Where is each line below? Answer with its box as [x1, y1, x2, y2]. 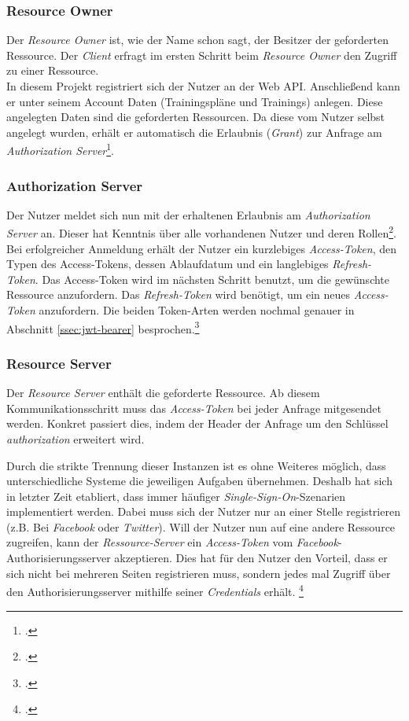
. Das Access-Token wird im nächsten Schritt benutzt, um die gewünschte [35, 270, 390, 287]
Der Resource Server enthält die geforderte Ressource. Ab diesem [6, 384, 320, 401]
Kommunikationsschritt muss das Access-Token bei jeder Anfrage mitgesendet [6, 399, 381, 416]
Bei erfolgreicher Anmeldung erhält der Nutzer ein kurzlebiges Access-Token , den [6, 240, 397, 256]
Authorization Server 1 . [6, 140, 114, 159]
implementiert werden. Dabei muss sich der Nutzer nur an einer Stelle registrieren [6, 503, 400, 520]
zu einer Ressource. [6, 62, 99, 79]
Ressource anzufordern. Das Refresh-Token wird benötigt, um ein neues [6, 286, 351, 303]
